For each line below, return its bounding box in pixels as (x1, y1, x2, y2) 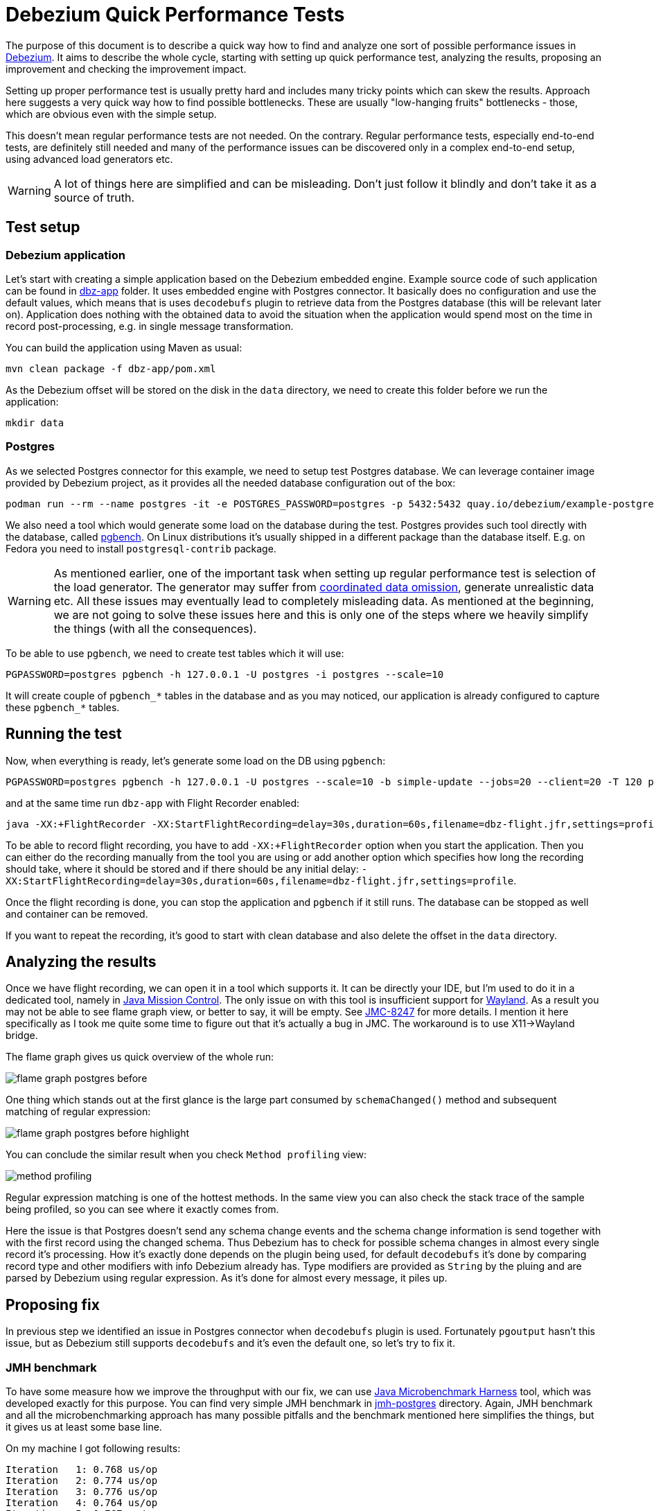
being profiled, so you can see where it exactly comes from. (6, 1203, 279, 1216)
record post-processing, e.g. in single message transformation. (6, 320, 294, 332)
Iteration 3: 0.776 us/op (6, 1486, 158, 1497)
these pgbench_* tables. (6, 701, 120, 713)
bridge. (6, 1029, 38, 1042)
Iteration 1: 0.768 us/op (6, 1464, 158, 1475)
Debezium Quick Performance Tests (6, 3, 345, 26)
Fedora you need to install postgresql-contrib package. (6, 542, 276, 554)
